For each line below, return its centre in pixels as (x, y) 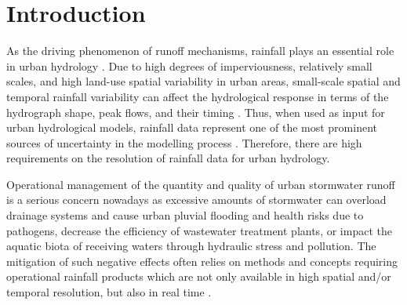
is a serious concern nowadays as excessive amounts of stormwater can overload (196, 200)
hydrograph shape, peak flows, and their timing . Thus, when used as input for (196, 112)
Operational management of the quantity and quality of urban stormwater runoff (201, 184)
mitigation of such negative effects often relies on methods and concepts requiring (202, 261)
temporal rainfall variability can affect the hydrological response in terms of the (198, 96)
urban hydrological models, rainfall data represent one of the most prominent (192, 127)
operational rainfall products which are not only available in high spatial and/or (199, 276)
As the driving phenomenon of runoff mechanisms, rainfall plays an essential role (200, 51)
